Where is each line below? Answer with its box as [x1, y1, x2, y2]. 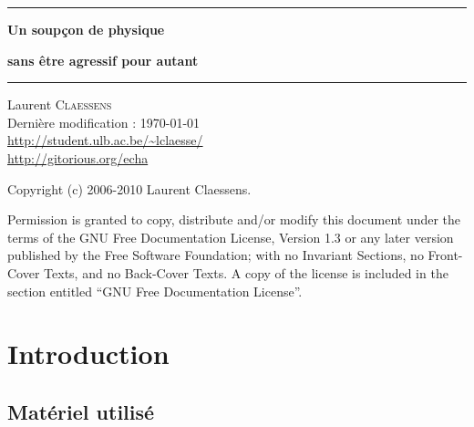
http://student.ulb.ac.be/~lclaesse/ [7, 130, 203, 150]
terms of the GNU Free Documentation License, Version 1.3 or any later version [7, 227, 454, 246]
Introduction [7, 335, 170, 372]
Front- [428, 245, 463, 265]
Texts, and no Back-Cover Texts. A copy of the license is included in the [44, 263, 448, 282]
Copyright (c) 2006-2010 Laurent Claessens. [7, 179, 252, 198]
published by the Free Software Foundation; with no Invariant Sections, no [7, 245, 424, 265]
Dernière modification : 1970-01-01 [7, 112, 201, 131]
